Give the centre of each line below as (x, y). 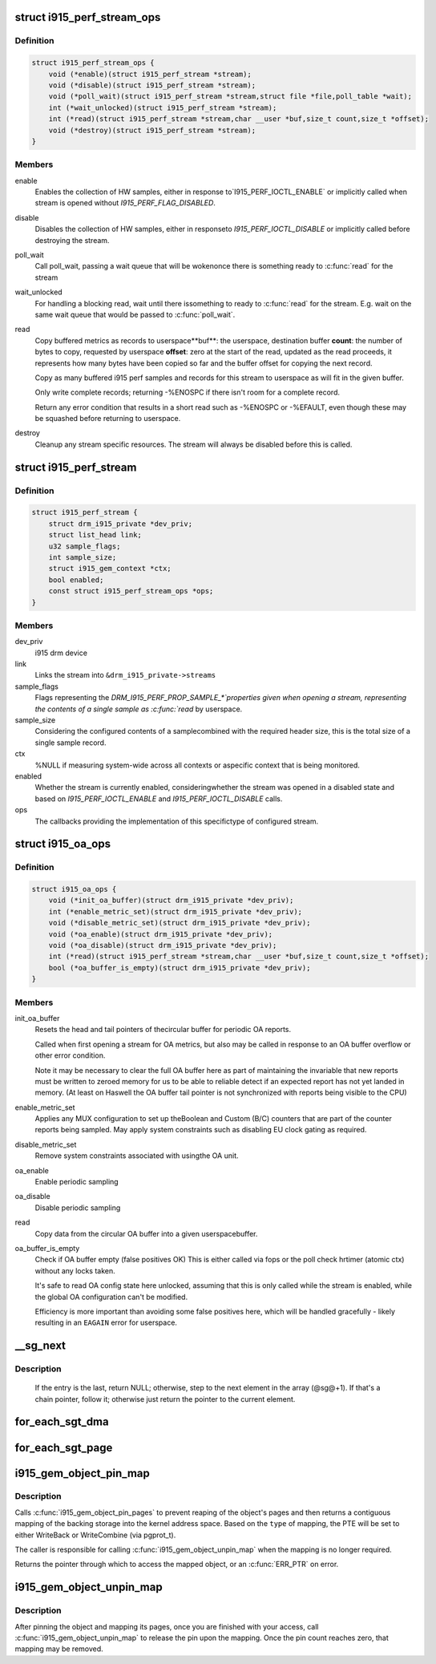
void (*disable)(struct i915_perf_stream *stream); (152, 85)
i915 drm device (61, 653)
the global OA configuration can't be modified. (111, 1297)
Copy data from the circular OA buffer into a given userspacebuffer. (146, 1233)
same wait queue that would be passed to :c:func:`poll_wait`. (135, 314)
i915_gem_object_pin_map (82, 1473)
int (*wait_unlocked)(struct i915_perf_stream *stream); (163, 107)
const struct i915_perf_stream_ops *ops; (131, 591)
